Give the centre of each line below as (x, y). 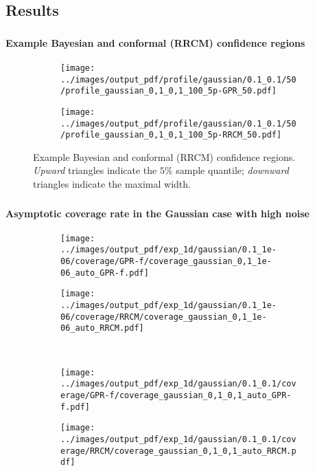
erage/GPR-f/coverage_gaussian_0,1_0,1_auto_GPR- (176, 395)
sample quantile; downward (232, 170)
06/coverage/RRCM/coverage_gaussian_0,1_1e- (164, 317)
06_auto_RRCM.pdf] (102, 328)
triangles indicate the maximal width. (112, 184)
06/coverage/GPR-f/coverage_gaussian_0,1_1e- (166, 262)
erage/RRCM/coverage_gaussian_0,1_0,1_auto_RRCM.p (178, 451)
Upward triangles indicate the (95, 170)
